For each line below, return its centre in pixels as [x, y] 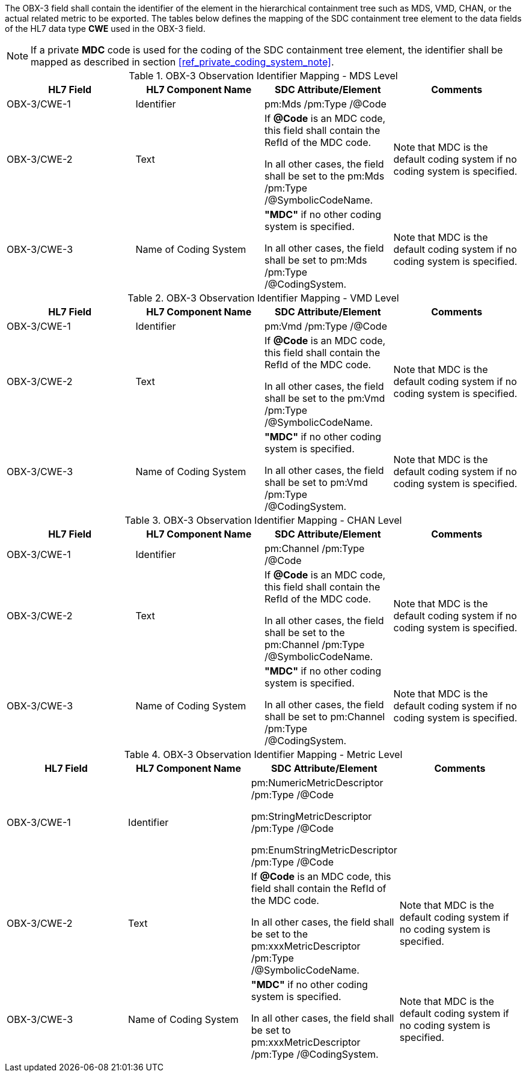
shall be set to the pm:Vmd [325, 398]
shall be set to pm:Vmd [316, 482]
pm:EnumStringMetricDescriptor [324, 850]
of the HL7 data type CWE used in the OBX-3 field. [105, 29]
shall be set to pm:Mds [316, 260]
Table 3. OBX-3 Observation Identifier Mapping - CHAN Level [263, 520]
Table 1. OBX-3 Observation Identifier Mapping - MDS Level [263, 76]
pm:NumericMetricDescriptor [317, 783]
